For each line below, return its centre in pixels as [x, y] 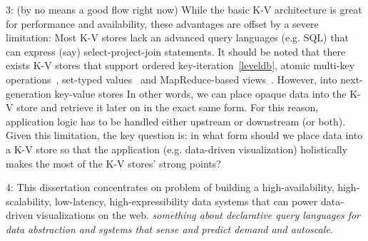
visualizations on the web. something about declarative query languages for [198, 215]
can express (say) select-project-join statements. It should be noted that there [176, 51]
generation [29, 93]
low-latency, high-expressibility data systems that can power [186, 201]
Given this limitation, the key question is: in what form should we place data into [184, 135]
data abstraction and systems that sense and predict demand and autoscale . [169, 229]
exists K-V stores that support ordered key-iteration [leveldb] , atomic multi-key [180, 65]
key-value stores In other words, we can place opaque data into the [200, 93]
